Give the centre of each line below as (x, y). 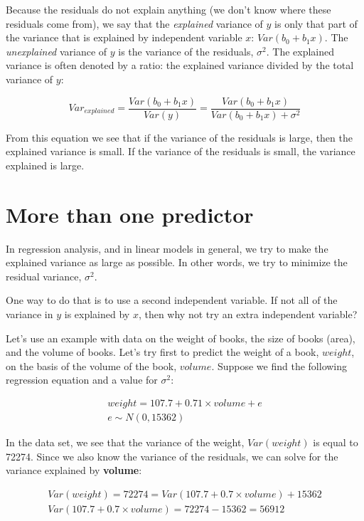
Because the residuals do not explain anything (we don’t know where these (168, 9)
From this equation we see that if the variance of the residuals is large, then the (179, 137)
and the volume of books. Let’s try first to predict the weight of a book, (162, 352)
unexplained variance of (57, 51)
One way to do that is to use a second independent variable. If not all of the (172, 300)
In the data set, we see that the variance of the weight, (125, 442)
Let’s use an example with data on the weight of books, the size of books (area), (181, 338)
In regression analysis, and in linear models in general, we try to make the (167, 248)
